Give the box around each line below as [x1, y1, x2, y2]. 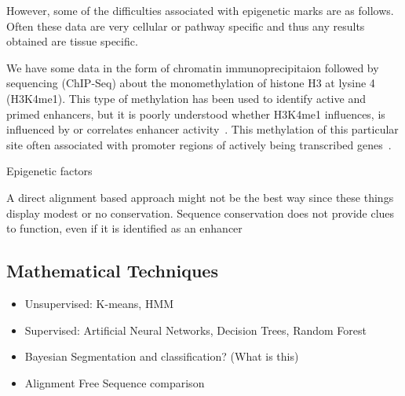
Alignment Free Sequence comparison [24, 374, 205, 390]
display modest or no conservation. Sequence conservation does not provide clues [6, 204, 395, 221]
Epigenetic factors [6, 163, 93, 179]
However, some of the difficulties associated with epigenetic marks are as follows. [6, 2, 394, 18]
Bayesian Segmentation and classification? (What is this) [24, 348, 299, 365]
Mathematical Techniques [6, 258, 218, 283]
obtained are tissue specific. [6, 33, 138, 49]
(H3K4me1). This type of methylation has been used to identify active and [6, 90, 366, 106]
